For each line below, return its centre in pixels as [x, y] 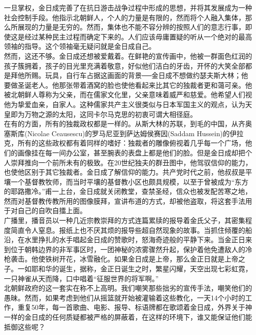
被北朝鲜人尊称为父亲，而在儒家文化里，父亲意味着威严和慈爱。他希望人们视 [128, 94]
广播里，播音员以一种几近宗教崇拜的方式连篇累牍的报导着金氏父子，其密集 [125, 220]
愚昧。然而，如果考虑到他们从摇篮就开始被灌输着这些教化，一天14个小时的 [125, 297]
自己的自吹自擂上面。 [52, 210]
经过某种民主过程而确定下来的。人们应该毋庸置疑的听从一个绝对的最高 [138, 36]
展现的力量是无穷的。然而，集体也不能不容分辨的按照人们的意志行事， [131, 27]
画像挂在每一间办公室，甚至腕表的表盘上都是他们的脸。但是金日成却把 [131, 152]
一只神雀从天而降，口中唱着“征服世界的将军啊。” [81, 278]
